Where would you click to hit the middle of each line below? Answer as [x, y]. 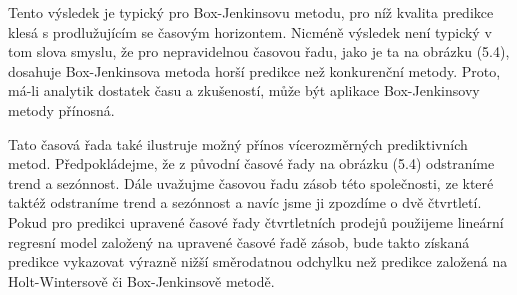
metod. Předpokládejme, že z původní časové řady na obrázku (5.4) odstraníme [251, 163]
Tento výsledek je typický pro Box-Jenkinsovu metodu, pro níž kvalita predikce [251, 12]
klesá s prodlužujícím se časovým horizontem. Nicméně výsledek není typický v [250, 31]
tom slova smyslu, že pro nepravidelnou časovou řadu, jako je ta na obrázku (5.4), [259, 51]
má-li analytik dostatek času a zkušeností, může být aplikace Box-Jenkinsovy [244, 90]
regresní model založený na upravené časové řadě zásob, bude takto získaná [239, 241]
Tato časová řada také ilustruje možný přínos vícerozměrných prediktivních [238, 143]
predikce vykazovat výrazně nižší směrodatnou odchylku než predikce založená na [258, 261]
